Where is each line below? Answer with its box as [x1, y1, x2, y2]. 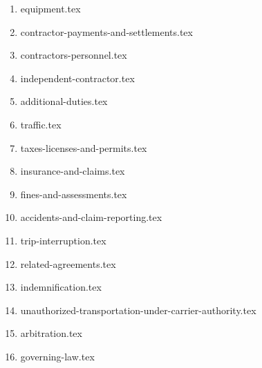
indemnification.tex [20, 280, 102, 294]
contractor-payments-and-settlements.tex [20, 24, 193, 39]
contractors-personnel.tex [20, 48, 127, 62]
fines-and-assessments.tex [20, 186, 127, 201]
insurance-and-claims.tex [20, 164, 125, 178]
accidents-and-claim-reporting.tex [20, 210, 162, 224]
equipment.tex [20, 1, 81, 15]
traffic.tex [20, 117, 62, 131]
